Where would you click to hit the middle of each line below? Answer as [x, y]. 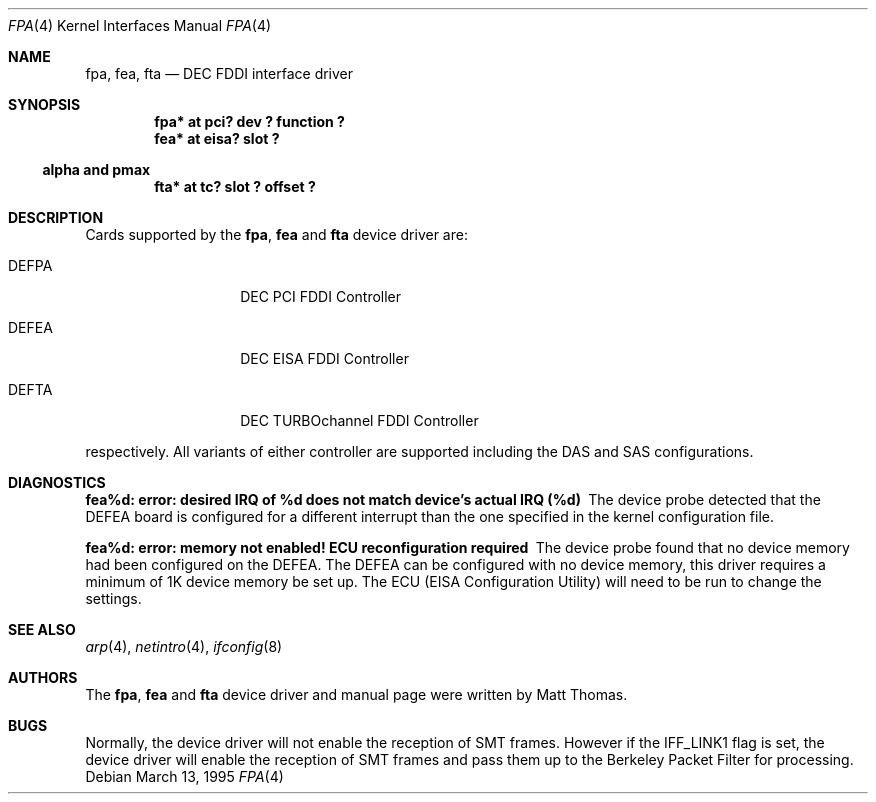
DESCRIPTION [56, 217]
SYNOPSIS [44, 104]
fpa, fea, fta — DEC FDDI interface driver [219, 73]
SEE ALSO [42, 629]
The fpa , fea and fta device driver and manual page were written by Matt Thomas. [356, 694]
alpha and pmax [96, 169]
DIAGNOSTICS [57, 482]
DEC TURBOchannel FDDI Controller [359, 420]
